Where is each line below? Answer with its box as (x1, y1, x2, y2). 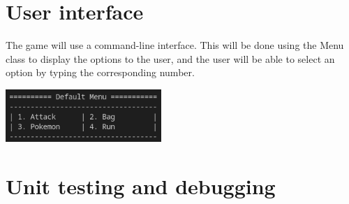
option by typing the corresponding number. (6, 65, 195, 80)
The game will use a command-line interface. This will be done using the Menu (6, 38, 344, 52)
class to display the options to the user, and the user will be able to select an (6, 51, 335, 66)
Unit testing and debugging (6, 172, 276, 201)
